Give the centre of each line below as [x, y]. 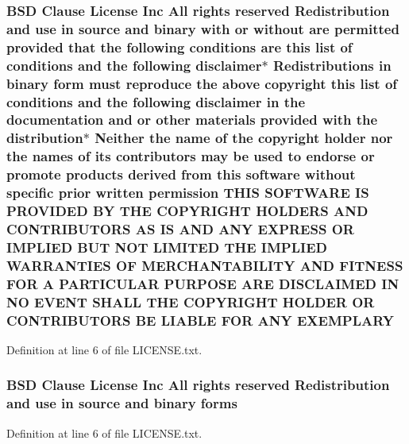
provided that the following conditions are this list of [179, 46]
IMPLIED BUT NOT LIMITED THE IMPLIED [167, 247]
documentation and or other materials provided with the [192, 120]
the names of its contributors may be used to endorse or [191, 156]
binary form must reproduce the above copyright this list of [202, 83]
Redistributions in [332, 65]
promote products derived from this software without [181, 174]
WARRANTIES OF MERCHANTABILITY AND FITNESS [205, 265]
